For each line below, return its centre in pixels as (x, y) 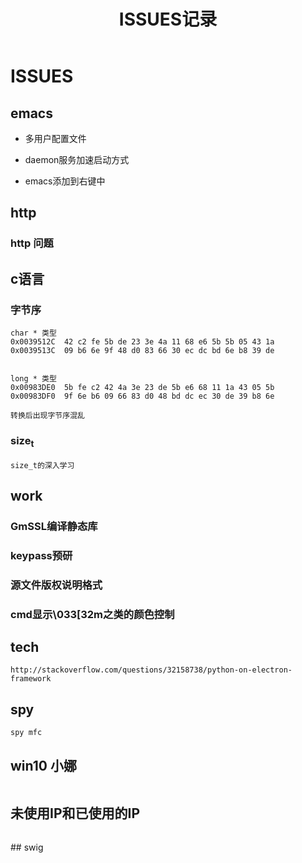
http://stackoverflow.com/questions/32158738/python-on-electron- (151, 670)
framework (31, 679)
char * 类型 (33, 333)
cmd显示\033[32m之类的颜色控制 (92, 614)
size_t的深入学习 (42, 465)
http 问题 (32, 243)
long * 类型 (33, 379)
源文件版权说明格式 (56, 585)
